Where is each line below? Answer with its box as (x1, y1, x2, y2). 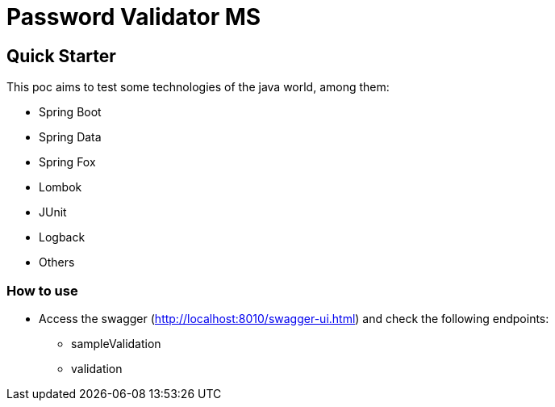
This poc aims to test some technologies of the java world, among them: (6, 80, 390, 94)
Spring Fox (39, 155, 96, 170)
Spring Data (39, 130, 102, 145)
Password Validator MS (6, 3, 261, 31)
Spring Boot (39, 105, 102, 120)
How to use (6, 282, 78, 299)
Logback (39, 230, 86, 245)
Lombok (39, 180, 82, 195)
